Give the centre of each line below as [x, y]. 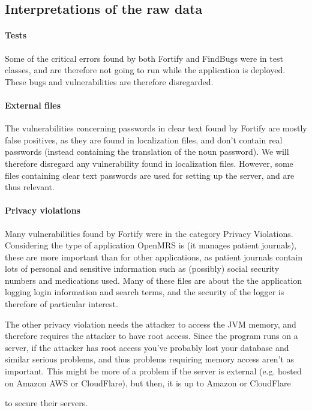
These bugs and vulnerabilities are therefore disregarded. [109, 81]
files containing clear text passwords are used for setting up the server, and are [150, 175]
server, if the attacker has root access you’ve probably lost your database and [147, 347]
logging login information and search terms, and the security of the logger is [145, 292]
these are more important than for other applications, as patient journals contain [154, 256]
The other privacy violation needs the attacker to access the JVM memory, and [151, 324]
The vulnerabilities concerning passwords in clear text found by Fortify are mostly [156, 128]
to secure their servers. [46, 403]
